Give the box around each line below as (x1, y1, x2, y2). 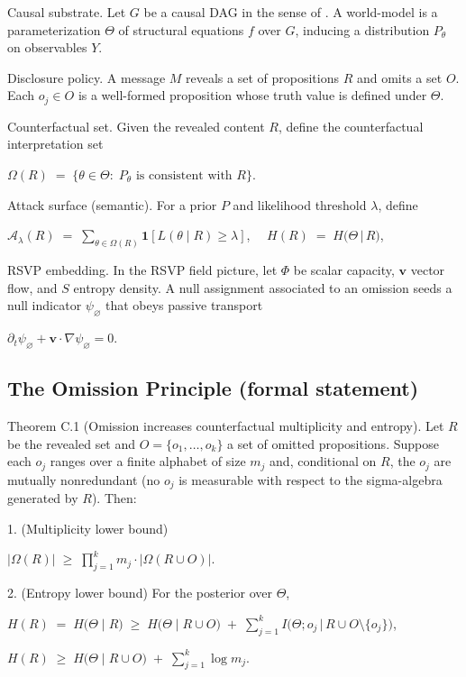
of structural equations (118, 20, 244, 39)
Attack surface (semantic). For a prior (7, 195, 217, 214)
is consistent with (135, 169, 233, 183)
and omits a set (356, 68, 443, 87)
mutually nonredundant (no (7, 470, 160, 489)
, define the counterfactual (279, 116, 424, 135)
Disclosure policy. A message (7, 68, 166, 87)
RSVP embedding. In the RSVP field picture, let (7, 261, 278, 279)
